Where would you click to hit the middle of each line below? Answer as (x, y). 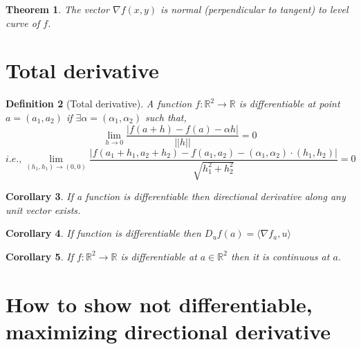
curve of (23, 23)
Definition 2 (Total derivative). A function (99, 104)
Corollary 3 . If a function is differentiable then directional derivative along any (176, 196)
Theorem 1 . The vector (57, 9)
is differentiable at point (289, 104)
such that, (166, 117)
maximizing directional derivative (168, 331)
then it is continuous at (280, 256)
